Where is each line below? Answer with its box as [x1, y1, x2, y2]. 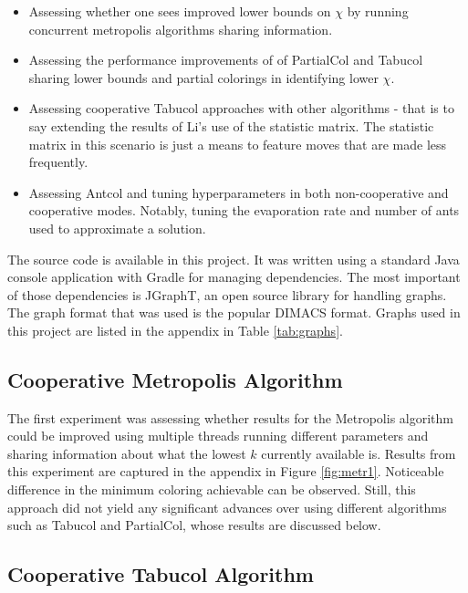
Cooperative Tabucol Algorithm [7, 560, 314, 588]
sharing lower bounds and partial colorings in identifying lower [28, 68, 379, 87]
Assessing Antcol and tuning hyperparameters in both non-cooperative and [28, 182, 449, 202]
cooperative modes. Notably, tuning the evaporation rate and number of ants [28, 201, 460, 220]
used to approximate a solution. [28, 218, 206, 237]
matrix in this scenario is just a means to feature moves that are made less [28, 134, 447, 153]
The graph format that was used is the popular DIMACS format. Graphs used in [7, 303, 461, 322]
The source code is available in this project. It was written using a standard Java [7, 249, 460, 268]
